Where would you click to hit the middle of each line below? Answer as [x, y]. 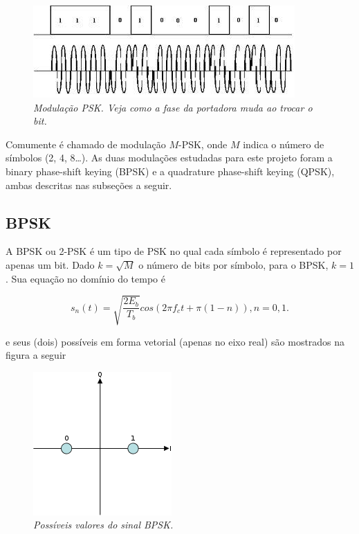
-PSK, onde [203, 144]
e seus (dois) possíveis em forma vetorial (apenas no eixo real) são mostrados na [175, 341]
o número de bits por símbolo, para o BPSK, [233, 264]
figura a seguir [36, 355]
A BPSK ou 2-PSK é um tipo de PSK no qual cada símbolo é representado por [174, 251]
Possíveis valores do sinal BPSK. [103, 525]
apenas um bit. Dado [50, 264]
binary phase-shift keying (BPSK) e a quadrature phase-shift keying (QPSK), [170, 171]
